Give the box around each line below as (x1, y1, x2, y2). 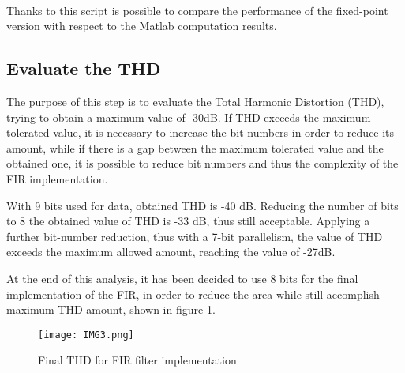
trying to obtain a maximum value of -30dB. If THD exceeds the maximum (6, 108, 371, 125)
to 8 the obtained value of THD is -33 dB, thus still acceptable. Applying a (6, 213, 370, 229)
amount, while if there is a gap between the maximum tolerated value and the (6, 139, 384, 156)
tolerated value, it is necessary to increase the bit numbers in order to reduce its (6, 124, 395, 141)
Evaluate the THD (6, 56, 161, 81)
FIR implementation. (6, 170, 108, 186)
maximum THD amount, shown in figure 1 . (6, 301, 216, 318)
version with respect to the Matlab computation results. (6, 17, 277, 34)
